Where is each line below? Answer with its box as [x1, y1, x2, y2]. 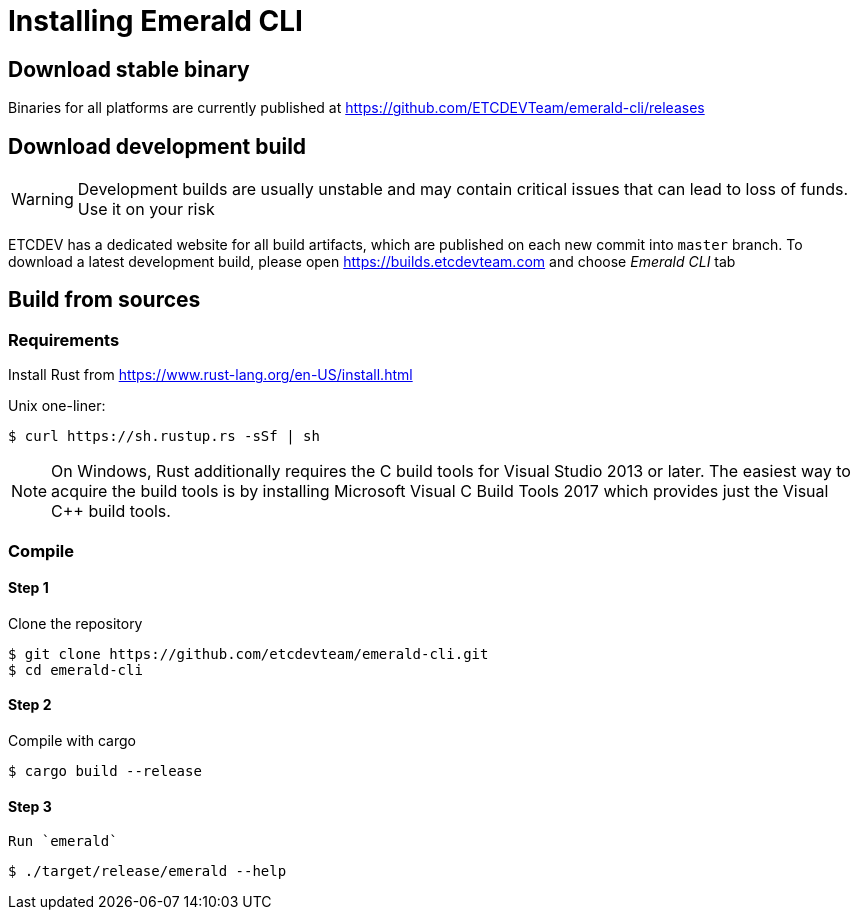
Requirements [8, 329, 120, 350]
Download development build [8, 133, 307, 159]
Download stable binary [8, 56, 250, 82]
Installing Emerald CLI [8, 4, 303, 38]
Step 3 [8, 797, 52, 815]
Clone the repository [8, 614, 143, 632]
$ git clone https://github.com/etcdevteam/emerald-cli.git [8, 645, 489, 662]
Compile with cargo [8, 732, 136, 750]
